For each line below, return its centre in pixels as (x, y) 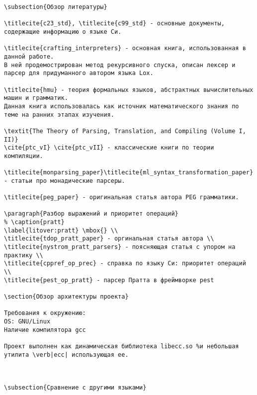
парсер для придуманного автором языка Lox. (79, 73)
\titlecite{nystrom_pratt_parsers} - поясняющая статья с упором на (120, 247)
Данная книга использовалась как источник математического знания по (122, 106)
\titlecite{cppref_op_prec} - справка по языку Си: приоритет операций (125, 264)
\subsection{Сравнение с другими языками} (75, 388)
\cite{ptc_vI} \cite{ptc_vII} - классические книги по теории (109, 148)
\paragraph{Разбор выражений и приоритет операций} (91, 214)
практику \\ (24, 255)
